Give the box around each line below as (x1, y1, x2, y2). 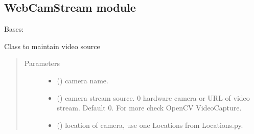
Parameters (24, 58, 60, 69)
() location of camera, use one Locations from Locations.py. (57, 119, 243, 130)
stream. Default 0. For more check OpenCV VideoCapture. (57, 102, 242, 113)
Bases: (4, 24, 24, 34)
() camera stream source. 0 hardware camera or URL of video (57, 92, 250, 103)
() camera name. (57, 75, 108, 85)
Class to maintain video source (4, 40, 100, 51)
